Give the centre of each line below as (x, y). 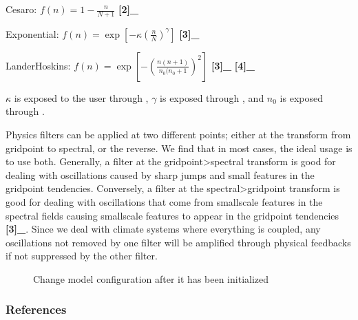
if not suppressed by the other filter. (82, 256)
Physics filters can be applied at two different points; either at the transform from (178, 135)
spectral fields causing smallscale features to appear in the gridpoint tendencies (172, 215)
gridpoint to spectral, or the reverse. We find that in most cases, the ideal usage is (179, 148)
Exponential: (32, 33)
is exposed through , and (212, 97)
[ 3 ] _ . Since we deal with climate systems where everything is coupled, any (163, 229)
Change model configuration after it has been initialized (151, 278)
